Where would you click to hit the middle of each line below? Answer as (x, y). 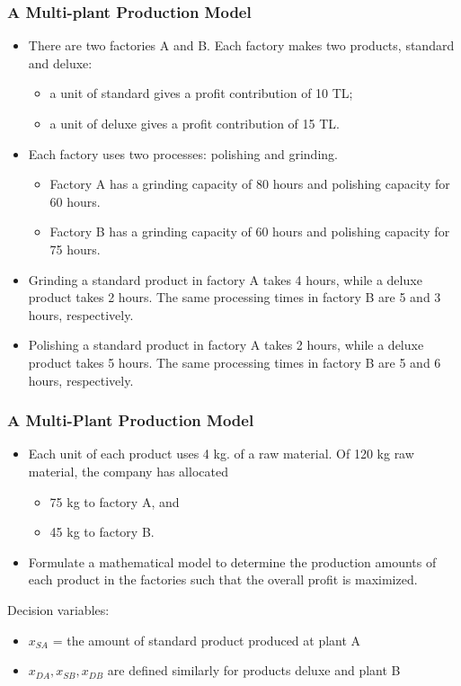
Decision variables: (58, 609)
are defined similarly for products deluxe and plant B (254, 670)
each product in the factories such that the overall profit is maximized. (223, 579)
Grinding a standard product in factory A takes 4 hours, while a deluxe (225, 279)
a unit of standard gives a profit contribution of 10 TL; (201, 93)
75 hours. (75, 249)
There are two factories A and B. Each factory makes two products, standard (241, 45)
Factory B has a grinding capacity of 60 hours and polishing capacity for (250, 232)
